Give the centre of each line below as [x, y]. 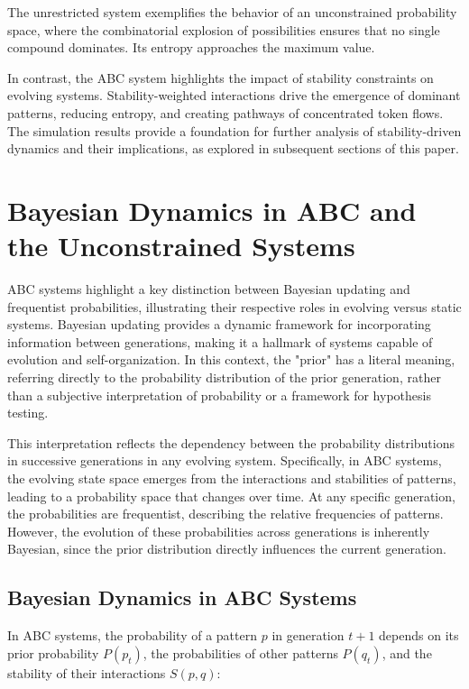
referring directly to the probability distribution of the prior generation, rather [224, 377]
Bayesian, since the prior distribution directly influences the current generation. [227, 549]
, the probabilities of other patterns [240, 652]
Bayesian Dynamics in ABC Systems [182, 597]
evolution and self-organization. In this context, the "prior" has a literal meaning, [231, 359]
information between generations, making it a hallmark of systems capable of [220, 341]
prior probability [53, 652]
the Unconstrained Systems [181, 246]
